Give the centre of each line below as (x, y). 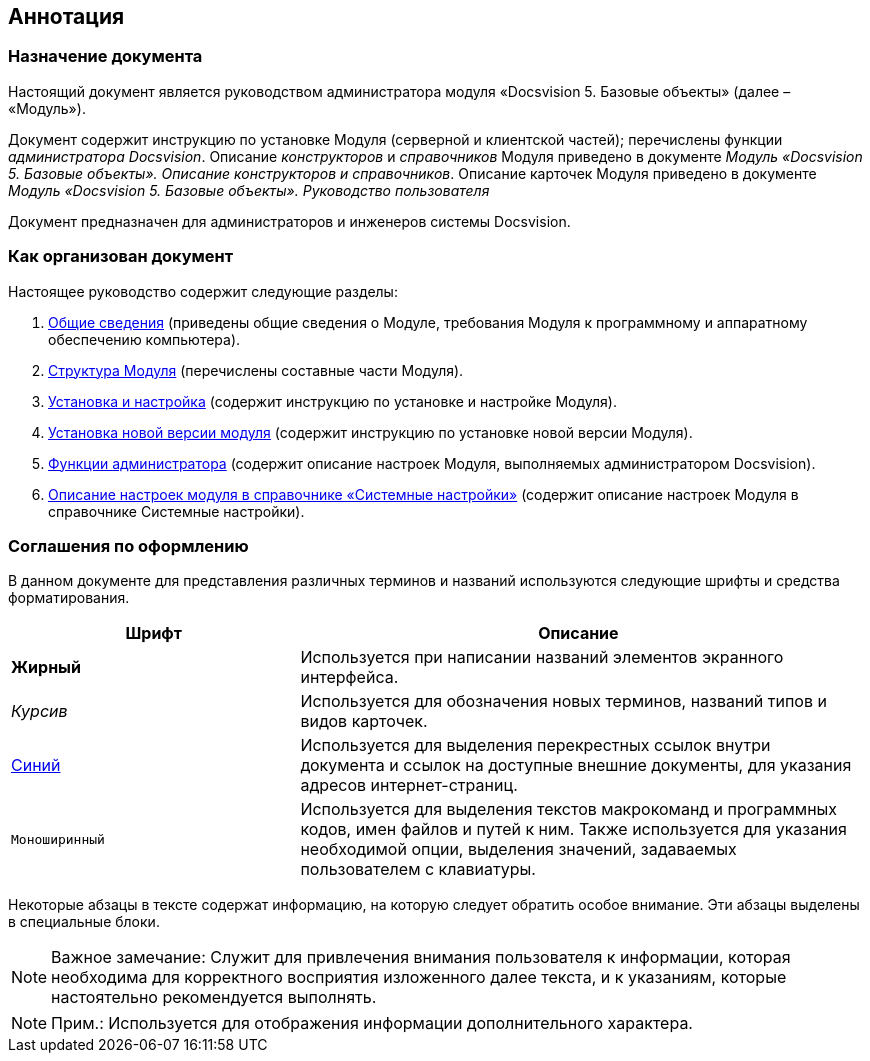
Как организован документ (121, 256)
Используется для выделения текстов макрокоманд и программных (569, 809)
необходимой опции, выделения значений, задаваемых (518, 849)
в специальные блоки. (84, 922)
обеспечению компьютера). (144, 339)
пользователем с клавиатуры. (418, 869)
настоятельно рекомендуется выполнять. (214, 997)
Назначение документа (105, 56)
